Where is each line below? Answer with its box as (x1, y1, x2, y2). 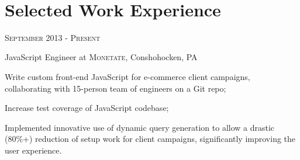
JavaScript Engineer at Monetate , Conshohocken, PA (5, 51, 198, 63)
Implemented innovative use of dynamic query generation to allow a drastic (5, 121, 275, 133)
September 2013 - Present (5, 31, 101, 43)
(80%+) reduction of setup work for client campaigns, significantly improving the (5, 133, 296, 145)
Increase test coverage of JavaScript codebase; (5, 102, 169, 114)
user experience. (5, 144, 62, 156)
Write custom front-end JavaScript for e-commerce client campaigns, (5, 70, 250, 82)
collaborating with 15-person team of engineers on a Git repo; (5, 82, 226, 94)
